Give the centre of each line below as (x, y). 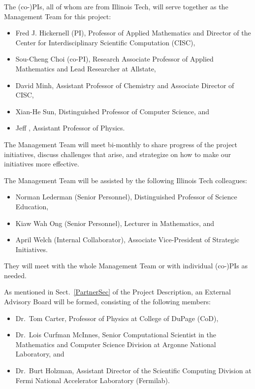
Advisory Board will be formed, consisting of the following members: (107, 302)
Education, (32, 206)
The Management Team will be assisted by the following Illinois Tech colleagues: (126, 180)
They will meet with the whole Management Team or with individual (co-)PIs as (126, 266)
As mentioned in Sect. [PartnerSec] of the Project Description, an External (117, 292)
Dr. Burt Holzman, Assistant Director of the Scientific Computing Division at (133, 371)
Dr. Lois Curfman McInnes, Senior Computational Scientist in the (116, 335)
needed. (15, 275)
